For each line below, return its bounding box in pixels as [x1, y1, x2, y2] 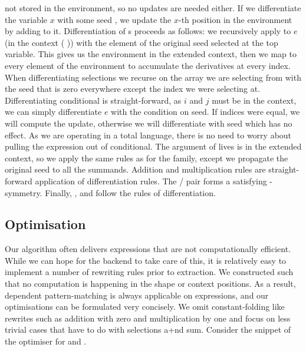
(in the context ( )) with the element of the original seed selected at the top [5, 36, 278, 48]
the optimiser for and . [5, 335, 87, 347]
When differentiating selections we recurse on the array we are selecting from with [5, 71, 301, 83]
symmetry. [5, 186, 42, 198]
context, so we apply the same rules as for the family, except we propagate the [5, 151, 288, 164]
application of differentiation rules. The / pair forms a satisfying [35, 174, 267, 187]
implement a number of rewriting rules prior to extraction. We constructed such [5, 266, 294, 278]
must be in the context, [212, 94, 297, 106]
